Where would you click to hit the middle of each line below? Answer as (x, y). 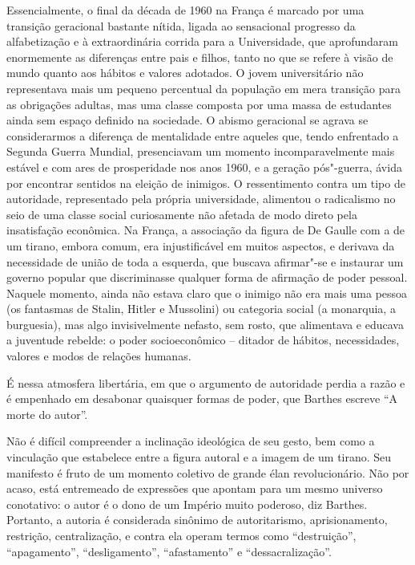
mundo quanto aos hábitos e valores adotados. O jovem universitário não (185, 73)
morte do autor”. (47, 414)
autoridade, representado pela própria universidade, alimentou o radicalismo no (201, 199)
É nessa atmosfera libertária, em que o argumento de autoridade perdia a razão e (206, 382)
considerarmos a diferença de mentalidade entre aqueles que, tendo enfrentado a (203, 135)
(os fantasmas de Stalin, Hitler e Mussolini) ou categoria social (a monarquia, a (201, 309)
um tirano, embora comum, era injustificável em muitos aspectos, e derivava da (201, 245)
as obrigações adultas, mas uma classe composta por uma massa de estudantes (199, 104)
